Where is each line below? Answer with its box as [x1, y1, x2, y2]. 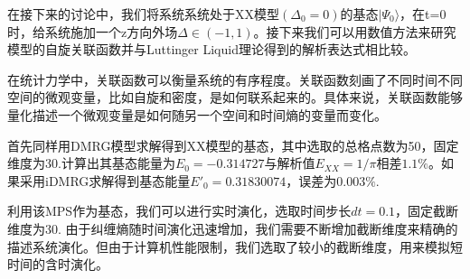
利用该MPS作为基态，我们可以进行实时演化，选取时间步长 [7, 201, 352, 220]
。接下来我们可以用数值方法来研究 [253, 22, 456, 41]
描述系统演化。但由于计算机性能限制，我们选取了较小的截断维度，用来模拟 [7, 237, 450, 256]
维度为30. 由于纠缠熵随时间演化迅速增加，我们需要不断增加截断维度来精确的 [7, 219, 458, 237]
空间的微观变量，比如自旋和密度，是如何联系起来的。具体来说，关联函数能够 [7, 88, 463, 107]
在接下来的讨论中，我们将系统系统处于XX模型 [7, 5, 279, 23]
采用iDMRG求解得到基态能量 [19, 171, 191, 190]
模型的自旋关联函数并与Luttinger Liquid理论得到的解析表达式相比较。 [7, 40, 416, 59]
